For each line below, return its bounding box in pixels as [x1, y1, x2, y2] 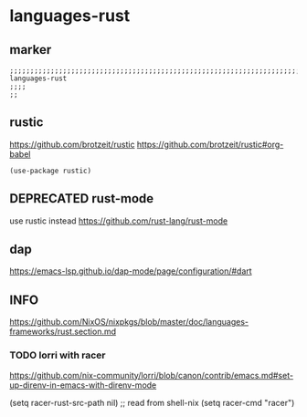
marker [9, 42, 52, 57]
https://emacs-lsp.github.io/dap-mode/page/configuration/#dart [9, 266, 253, 276]
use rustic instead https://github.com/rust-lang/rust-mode [9, 215, 228, 226]
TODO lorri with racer [9, 349, 107, 361]
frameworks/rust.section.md [9, 326, 117, 338]
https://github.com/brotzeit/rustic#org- [136, 139, 284, 150]
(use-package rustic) [9, 166, 92, 175]
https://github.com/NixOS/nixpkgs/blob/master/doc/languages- [9, 317, 249, 328]
